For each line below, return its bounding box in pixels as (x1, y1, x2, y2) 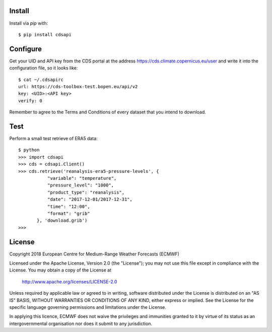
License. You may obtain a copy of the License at (9, 267, 112, 273)
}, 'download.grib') (37, 218, 88, 224)
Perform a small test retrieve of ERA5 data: (9, 136, 98, 142)
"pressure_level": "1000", (47, 182, 114, 188)
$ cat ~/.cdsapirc (18, 77, 64, 83)
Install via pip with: (9, 20, 48, 26)
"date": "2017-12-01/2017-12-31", (47, 196, 133, 203)
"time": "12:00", (47, 204, 90, 209)
